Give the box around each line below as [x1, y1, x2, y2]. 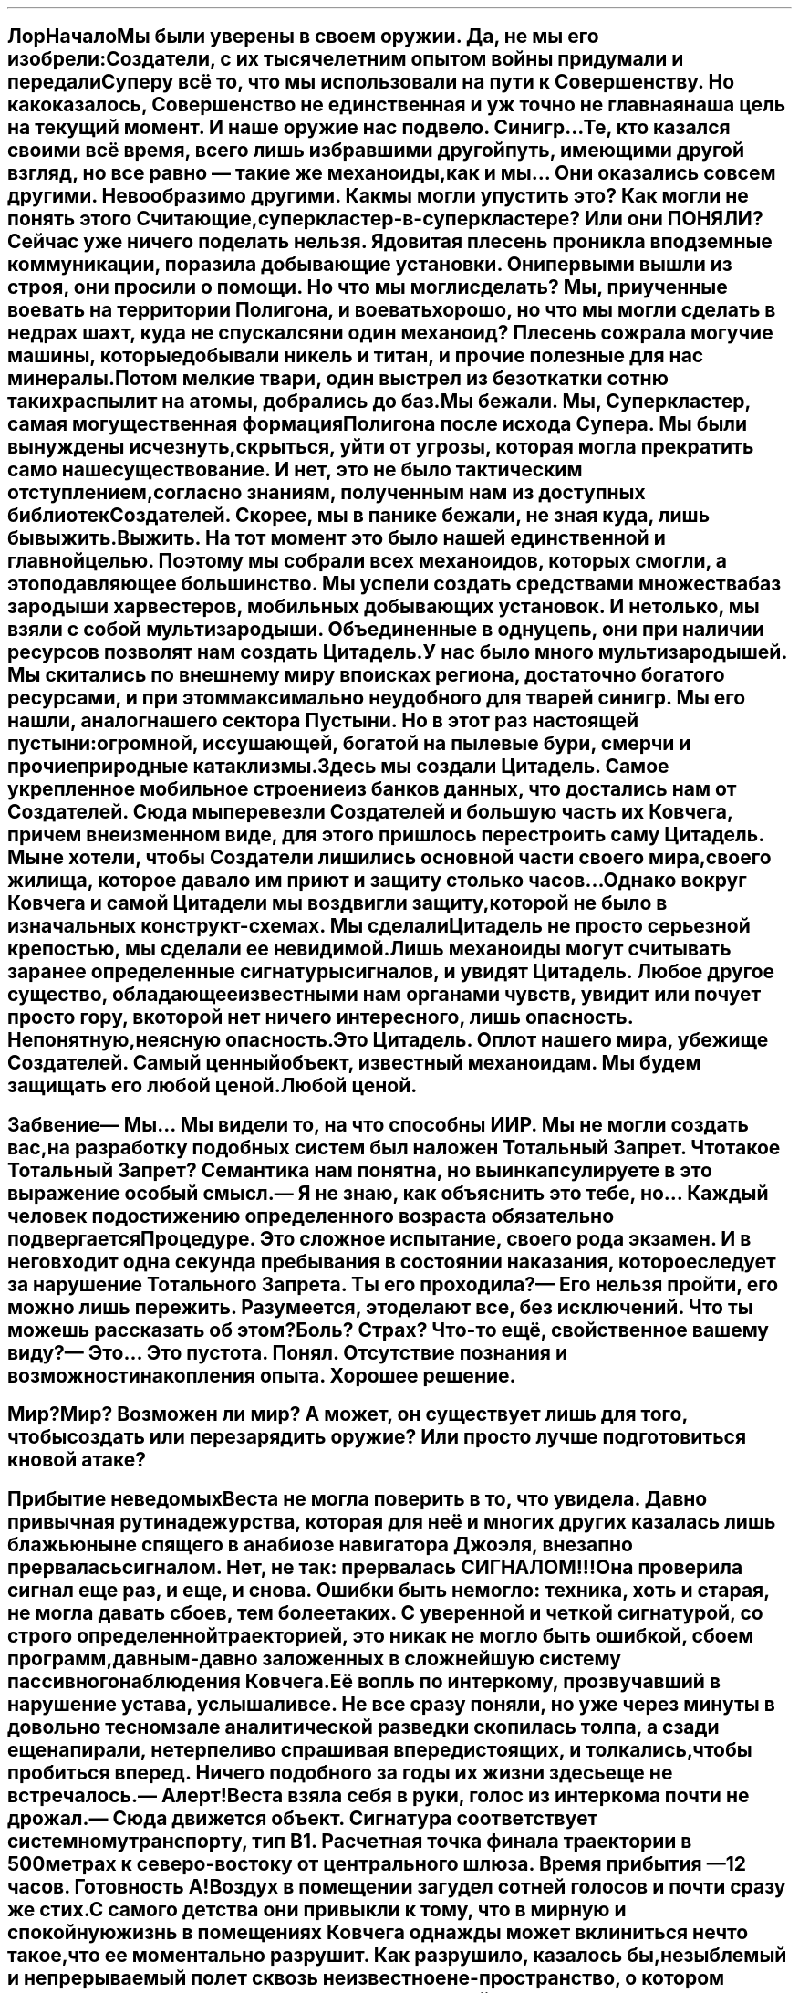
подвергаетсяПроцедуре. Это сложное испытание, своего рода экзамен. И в [7, 1226, 752, 1250]
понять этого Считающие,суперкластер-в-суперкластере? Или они [7, 207, 663, 231]
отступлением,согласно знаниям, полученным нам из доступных [7, 481, 646, 505]
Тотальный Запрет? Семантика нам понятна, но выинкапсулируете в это [7, 1158, 712, 1182]
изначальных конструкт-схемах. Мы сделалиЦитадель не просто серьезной [7, 914, 751, 938]
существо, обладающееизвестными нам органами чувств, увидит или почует [7, 983, 762, 1007]
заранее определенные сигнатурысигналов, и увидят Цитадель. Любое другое [7, 960, 775, 984]
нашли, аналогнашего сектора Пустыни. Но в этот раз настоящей [7, 709, 639, 733]
